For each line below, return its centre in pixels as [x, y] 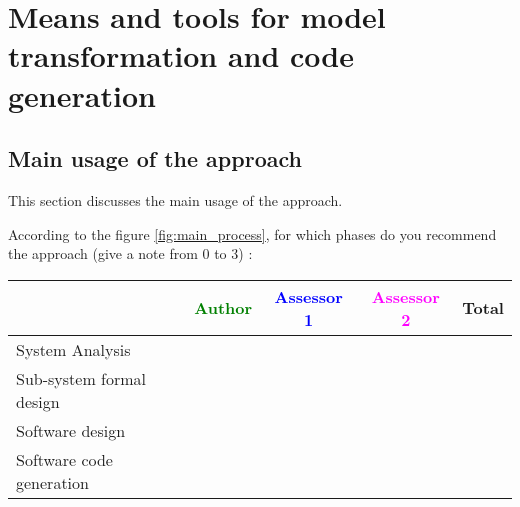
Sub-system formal [81, 378]
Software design [71, 430]
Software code [64, 459]
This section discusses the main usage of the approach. [175, 199]
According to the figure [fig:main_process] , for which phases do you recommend [252, 233]
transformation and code [181, 55]
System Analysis [73, 349]
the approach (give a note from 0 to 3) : [130, 253]
